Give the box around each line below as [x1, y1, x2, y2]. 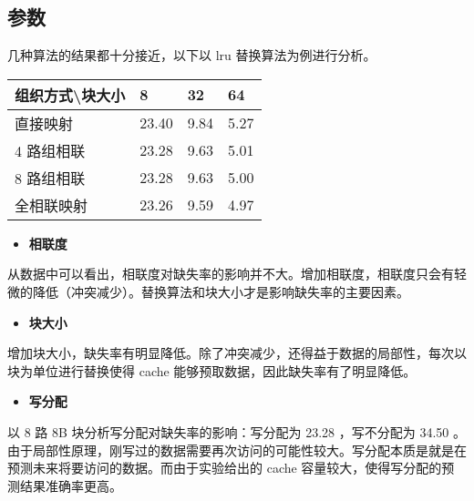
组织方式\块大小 [15, 84, 126, 106]
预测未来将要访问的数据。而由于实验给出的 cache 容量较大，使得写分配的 [7, 458, 442, 477]
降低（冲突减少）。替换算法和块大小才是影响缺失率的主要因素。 [32, 281, 409, 301]
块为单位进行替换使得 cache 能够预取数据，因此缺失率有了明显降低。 [7, 361, 417, 380]
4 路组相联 [15, 139, 86, 161]
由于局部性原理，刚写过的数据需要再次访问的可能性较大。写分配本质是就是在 [7, 440, 467, 459]
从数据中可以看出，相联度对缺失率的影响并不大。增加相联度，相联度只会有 [7, 264, 454, 283]
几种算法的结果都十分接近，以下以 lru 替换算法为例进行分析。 [7, 46, 376, 65]
